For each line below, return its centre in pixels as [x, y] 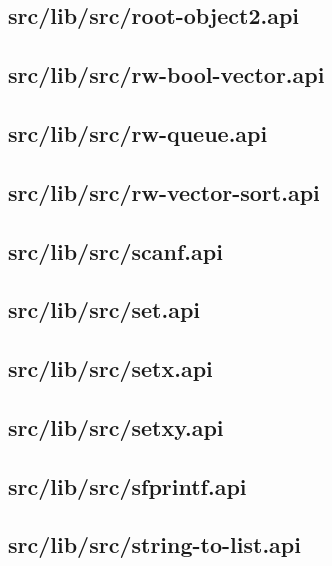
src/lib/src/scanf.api [115, 250]
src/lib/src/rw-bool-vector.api [166, 74]
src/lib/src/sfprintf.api [127, 485]
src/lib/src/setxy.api [116, 426]
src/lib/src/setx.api [110, 368]
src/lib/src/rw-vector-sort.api [164, 191]
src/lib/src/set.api [104, 309]
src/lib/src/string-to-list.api [154, 544]
